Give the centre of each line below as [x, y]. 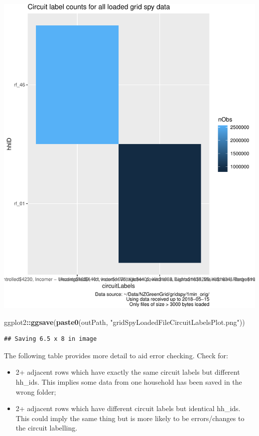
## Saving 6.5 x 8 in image [51, 339]
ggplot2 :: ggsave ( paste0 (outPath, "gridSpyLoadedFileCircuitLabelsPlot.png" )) [125, 322]
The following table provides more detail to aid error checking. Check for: [116, 355]
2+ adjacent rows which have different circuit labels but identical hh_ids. [128, 408]
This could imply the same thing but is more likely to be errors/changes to [130, 418]
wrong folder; [36, 391]
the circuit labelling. [47, 428]
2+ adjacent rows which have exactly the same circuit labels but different [128, 372]
